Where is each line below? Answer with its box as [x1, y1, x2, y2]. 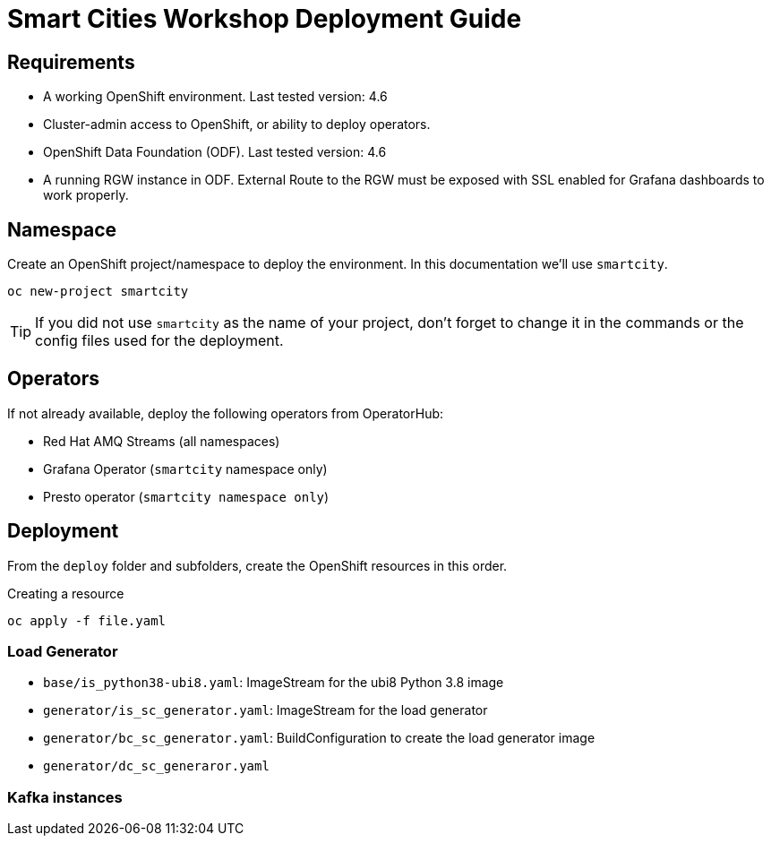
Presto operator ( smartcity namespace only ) [43, 488, 330, 504]
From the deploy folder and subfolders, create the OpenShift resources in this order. [7, 557, 508, 573]
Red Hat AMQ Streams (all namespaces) [43, 433, 280, 449]
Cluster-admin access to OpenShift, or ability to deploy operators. [43, 116, 431, 133]
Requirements [7, 50, 135, 73]
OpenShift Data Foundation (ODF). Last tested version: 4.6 [43, 144, 387, 160]
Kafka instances [7, 787, 123, 806]
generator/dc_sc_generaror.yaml [43, 759, 270, 774]
